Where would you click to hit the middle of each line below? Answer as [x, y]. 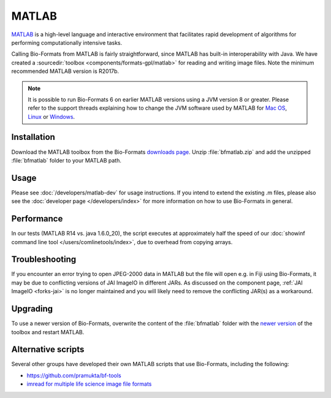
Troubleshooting [44, 260]
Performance [37, 219]
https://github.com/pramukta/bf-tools [74, 375]
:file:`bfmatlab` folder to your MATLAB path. [67, 160]
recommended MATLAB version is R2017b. [65, 71]
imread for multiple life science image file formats [89, 384]
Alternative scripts [48, 350]
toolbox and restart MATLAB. [48, 332]
